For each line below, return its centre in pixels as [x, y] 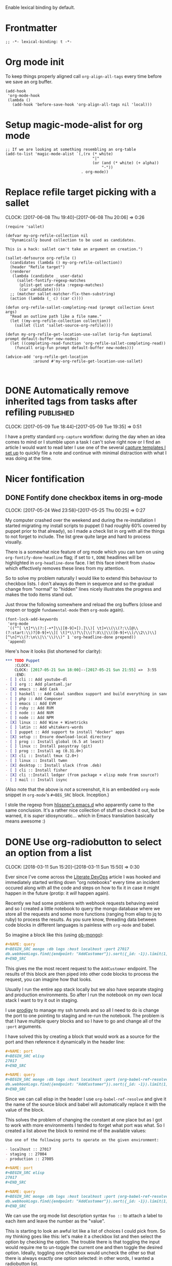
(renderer [20, 271]
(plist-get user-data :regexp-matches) [61, 285]
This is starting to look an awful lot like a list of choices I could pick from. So [85, 1231]
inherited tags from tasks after [71, 401]
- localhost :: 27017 [28, 1149]
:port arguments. [24, 1026]
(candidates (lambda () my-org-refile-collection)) [66, 263]
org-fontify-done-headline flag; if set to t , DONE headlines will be [74, 557]
